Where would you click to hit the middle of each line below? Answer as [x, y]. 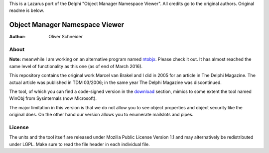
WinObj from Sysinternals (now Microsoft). [53, 98]
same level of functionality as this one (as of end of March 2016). [76, 66]
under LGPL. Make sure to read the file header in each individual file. [80, 144]
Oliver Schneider [66, 37]
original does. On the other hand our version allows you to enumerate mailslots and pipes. [101, 115]
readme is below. [27, 10]
